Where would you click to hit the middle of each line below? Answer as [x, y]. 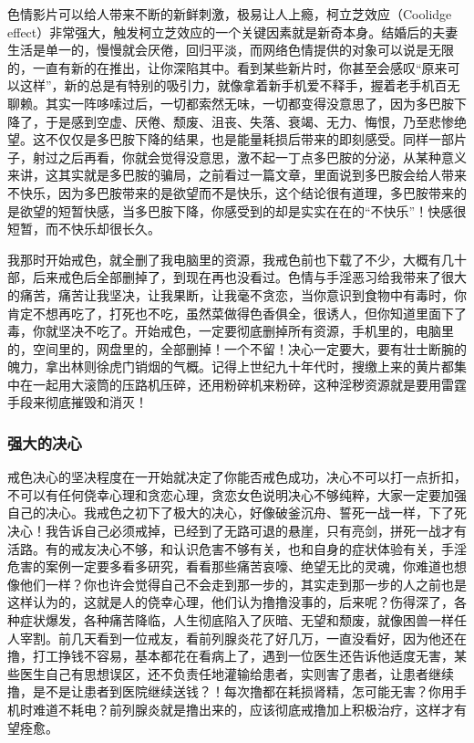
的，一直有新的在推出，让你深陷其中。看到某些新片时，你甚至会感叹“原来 [227, 67]
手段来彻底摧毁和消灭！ [77, 402]
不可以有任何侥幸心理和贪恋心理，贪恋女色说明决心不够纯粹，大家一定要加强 [237, 494]
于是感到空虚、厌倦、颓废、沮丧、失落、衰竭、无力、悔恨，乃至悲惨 [249, 121]
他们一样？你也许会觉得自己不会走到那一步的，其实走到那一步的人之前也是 [243, 584]
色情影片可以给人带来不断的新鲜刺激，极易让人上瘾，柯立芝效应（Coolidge [230, 14]
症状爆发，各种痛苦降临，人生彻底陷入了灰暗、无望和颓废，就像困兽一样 [237, 620]
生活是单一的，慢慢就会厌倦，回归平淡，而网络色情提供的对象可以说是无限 [231, 50]
